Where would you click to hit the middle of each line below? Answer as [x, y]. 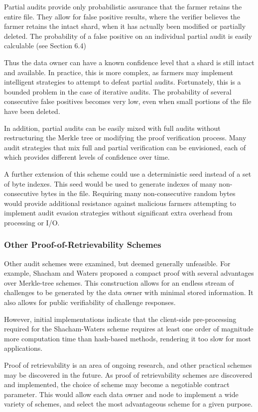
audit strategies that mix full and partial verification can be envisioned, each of [125, 147]
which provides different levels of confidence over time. [87, 157]
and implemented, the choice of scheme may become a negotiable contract [117, 384]
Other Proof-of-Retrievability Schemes [83, 245]
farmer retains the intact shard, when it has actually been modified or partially [125, 26]
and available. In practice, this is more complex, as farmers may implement [119, 72]
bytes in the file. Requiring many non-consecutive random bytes [138, 193]
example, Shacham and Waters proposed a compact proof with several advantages [129, 273]
